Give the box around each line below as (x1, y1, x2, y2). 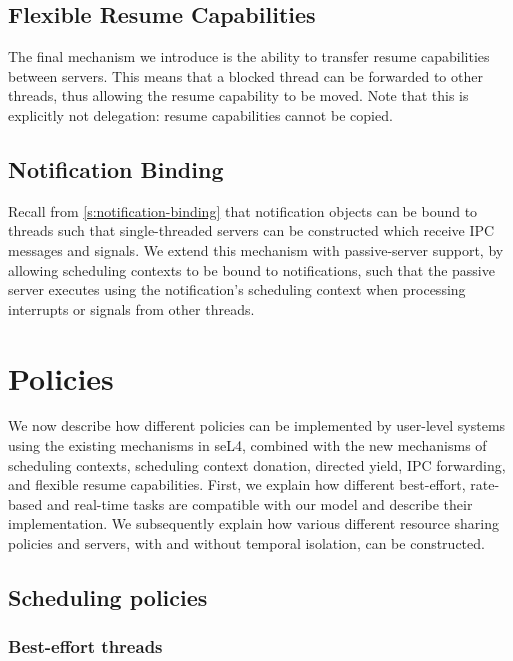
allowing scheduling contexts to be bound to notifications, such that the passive (8, 259, 495, 280)
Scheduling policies (8, 582, 208, 613)
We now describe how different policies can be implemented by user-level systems (8, 415, 506, 436)
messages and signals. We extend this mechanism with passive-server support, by (8, 239, 504, 260)
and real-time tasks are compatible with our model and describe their (46, 493, 473, 514)
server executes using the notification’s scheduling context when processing (8, 279, 466, 300)
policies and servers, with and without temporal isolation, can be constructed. (8, 533, 485, 554)
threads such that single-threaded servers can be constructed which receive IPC (8, 220, 495, 241)
